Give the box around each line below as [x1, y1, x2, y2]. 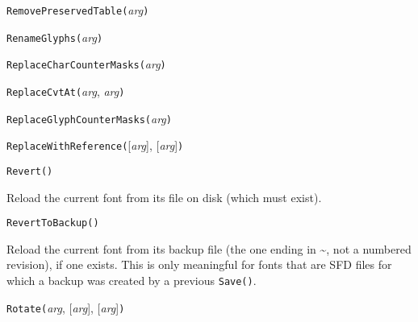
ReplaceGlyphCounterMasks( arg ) [6, 109, 172, 126]
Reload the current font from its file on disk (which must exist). [6, 188, 322, 205]
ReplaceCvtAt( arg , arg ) [6, 82, 125, 99]
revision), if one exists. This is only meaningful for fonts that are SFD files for [6, 256, 392, 273]
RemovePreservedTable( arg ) [6, 2, 149, 18]
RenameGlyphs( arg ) [6, 28, 103, 45]
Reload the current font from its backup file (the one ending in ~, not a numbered [6, 240, 412, 257]
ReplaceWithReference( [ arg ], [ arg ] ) [6, 137, 184, 154]
